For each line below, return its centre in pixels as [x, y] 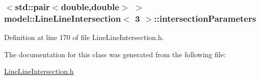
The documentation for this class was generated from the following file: [115, 54]
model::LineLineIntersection [63, 18]
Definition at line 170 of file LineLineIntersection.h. [84, 37]
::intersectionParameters [205, 18]
